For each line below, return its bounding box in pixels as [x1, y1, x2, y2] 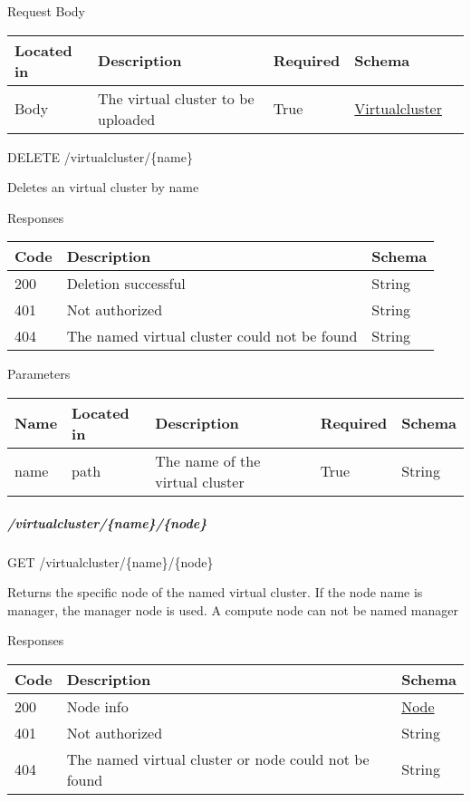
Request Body [7, 2, 86, 20]
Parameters [7, 364, 71, 383]
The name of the [155, 449, 261, 471]
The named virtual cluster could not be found [66, 325, 358, 347]
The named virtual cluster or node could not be [66, 748, 370, 769]
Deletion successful [66, 273, 186, 295]
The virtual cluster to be [98, 87, 255, 109]
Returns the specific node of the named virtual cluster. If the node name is [7, 583, 423, 602]
